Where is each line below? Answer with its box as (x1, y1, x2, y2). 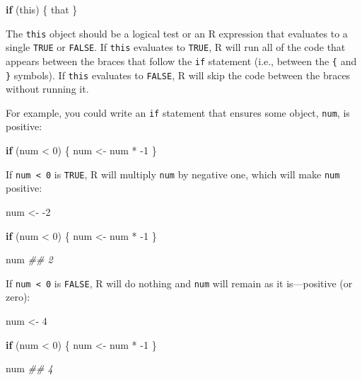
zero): (6, 289, 30, 304)
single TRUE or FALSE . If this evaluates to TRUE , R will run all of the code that (6, 40, 346, 54)
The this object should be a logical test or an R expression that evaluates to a (6, 25, 348, 40)
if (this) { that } (6, 2, 78, 16)
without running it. (6, 81, 89, 96)
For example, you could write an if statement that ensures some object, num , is (6, 105, 350, 120)
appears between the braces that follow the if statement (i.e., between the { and (6, 53, 357, 68)
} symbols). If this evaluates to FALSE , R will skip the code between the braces (6, 67, 351, 82)
